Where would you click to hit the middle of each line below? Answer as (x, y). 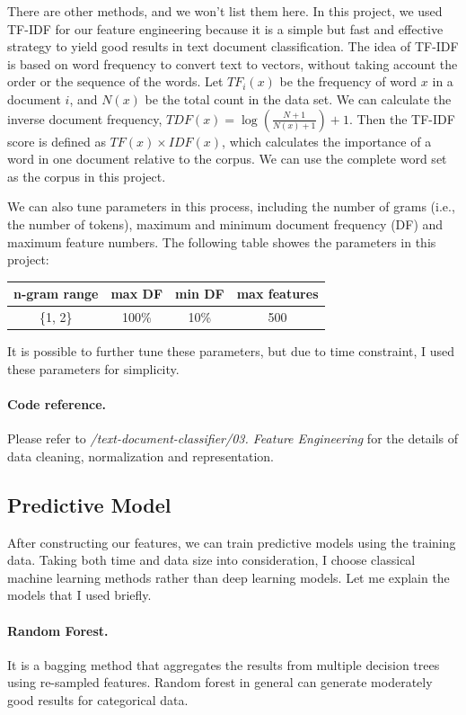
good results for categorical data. (98, 699)
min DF (200, 294)
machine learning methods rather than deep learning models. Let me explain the (229, 577)
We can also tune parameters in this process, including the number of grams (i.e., (231, 206)
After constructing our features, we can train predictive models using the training (232, 542)
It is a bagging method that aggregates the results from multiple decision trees (224, 664)
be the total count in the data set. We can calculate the (298, 98)
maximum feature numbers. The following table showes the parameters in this (222, 241)
